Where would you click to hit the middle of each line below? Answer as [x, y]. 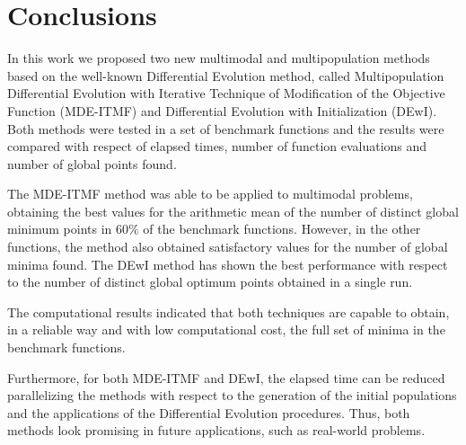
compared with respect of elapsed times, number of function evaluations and [217, 146]
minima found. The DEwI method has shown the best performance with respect [228, 264]
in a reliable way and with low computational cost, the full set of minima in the [226, 329]
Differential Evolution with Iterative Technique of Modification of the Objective [226, 93]
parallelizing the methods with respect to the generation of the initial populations [232, 395]
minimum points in [60, 229]
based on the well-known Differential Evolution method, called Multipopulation [226, 75]
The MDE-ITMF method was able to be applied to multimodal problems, [210, 194]
